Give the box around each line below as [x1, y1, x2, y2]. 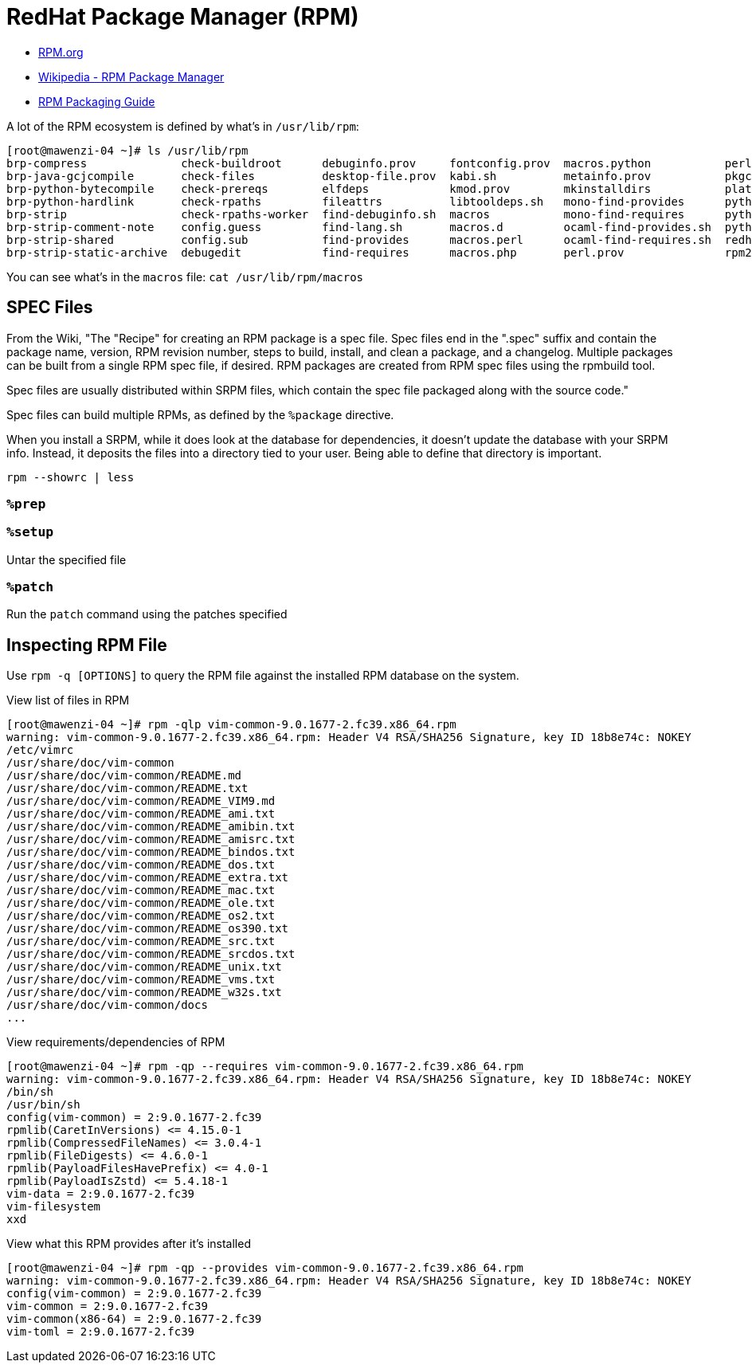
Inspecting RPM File [6, 634, 167, 655]
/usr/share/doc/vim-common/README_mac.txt [6, 884, 276, 897]
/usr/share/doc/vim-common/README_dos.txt [6, 858, 276, 872]
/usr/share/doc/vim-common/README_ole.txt [6, 896, 276, 910]
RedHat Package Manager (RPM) [6, 3, 359, 30]
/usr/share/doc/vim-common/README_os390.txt [6, 922, 289, 936]
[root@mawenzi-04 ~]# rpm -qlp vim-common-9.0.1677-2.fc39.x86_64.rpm [6, 718, 456, 732]
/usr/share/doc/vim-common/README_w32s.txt [6, 986, 282, 999]
